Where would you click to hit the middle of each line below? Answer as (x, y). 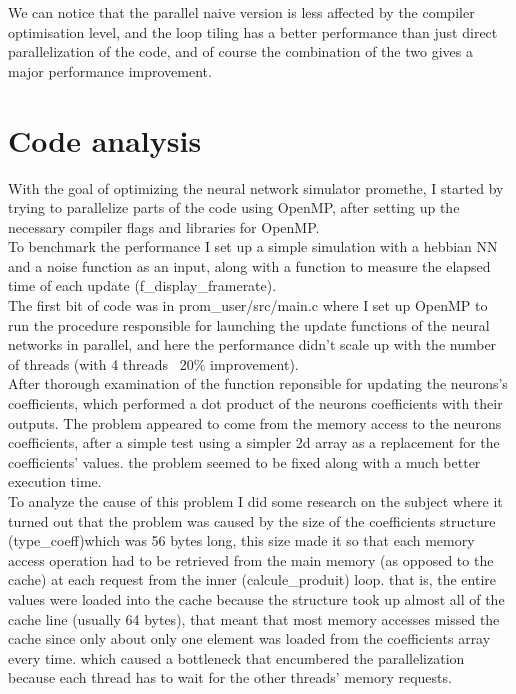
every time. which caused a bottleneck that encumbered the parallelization (236, 657)
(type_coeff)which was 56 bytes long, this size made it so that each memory (241, 540)
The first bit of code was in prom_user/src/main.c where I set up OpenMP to (248, 305)
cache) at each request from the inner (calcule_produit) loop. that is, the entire (252, 579)
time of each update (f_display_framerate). (142, 285)
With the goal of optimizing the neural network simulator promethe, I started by (256, 187)
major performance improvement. (110, 70)
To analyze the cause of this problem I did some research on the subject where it (255, 501)
